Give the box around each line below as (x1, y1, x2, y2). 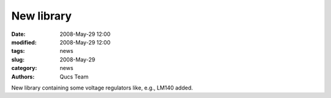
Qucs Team (59, 73, 89, 80)
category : (11, 65, 37, 72)
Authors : (11, 73, 35, 80)
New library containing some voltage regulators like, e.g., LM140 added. (11, 84, 193, 91)
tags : (11, 47, 25, 55)
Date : (11, 30, 26, 38)
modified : (11, 38, 37, 46)
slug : (11, 55, 25, 63)
